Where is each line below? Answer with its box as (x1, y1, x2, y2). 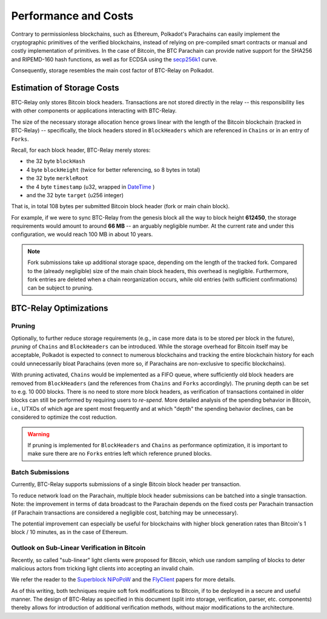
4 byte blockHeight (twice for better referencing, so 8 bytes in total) (26, 166, 200, 173)
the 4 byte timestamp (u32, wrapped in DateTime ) (26, 183, 155, 191)
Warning (27, 430, 50, 438)
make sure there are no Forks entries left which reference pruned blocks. (27, 450, 212, 458)
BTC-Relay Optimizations (11, 303, 108, 314)
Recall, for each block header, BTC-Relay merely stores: (11, 146, 151, 154)
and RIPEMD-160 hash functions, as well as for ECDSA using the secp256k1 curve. (11, 55, 218, 63)
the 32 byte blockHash (26, 158, 85, 165)
